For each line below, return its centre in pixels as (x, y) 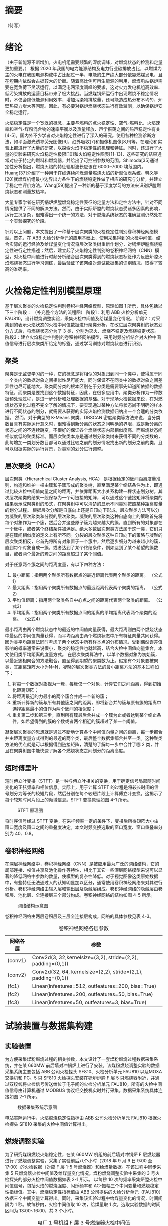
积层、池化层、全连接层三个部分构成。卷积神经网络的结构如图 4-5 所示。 (80, 895)
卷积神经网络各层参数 (84, 928)
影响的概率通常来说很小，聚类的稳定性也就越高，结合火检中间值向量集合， (82, 648)
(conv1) (17, 961)
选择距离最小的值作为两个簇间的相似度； (54, 709)
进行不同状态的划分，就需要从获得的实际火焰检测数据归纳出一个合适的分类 (82, 411)
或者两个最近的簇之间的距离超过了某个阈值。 (60, 554)
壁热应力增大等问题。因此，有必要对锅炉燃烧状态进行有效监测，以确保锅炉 (82, 106)
